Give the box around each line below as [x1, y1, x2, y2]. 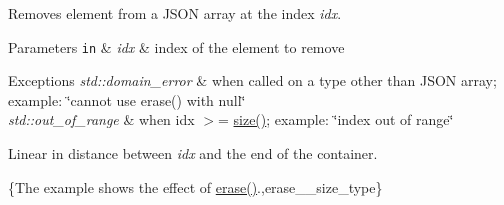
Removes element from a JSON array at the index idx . [8, 3, 342, 23]
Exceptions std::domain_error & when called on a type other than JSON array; [8, 70, 497, 91]
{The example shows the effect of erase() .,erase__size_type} [8, 176, 383, 197]
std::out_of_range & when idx [8, 109, 195, 130]
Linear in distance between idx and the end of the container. [8, 143, 378, 164]
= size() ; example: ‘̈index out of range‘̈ [217, 109, 454, 130]
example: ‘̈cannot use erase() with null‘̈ [8, 89, 246, 110]
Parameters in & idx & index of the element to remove [8, 36, 345, 57]
